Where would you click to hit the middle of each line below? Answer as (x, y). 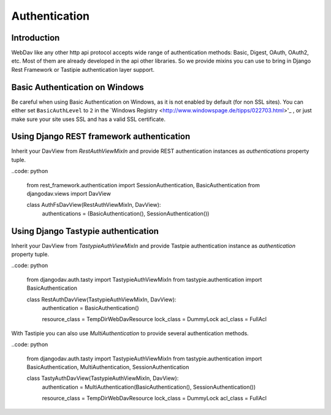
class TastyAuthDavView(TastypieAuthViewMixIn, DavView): (103, 378)
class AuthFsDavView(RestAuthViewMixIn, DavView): (94, 205)
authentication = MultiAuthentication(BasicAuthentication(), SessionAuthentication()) (149, 387)
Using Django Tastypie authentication (85, 231)
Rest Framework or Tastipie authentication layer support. (83, 69)
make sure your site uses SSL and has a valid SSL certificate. (88, 119)
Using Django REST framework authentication (101, 137)
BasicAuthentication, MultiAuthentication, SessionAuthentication (108, 367)
